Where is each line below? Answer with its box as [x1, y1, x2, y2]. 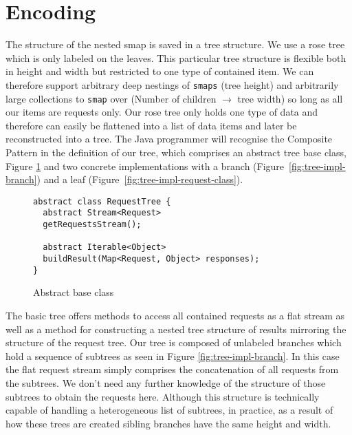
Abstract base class [33, 285, 114, 299]
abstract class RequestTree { [33, 196, 171, 206]
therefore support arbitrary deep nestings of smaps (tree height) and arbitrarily [5, 77, 339, 92]
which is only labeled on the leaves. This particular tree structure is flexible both [5, 50, 346, 65]
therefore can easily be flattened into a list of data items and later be [5, 118, 297, 132]
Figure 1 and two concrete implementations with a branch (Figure [5, 158, 285, 173]
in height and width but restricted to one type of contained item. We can [5, 64, 314, 78]
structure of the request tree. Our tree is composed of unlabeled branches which [5, 335, 342, 350]
